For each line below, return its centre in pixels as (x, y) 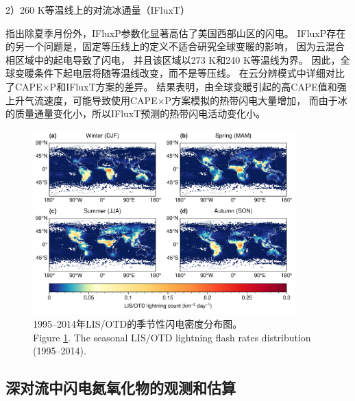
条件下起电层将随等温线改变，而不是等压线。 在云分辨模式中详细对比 (189, 73)
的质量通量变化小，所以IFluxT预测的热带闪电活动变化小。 (136, 113)
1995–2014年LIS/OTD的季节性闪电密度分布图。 (138, 324)
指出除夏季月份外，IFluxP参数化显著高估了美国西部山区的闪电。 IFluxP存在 (176, 33)
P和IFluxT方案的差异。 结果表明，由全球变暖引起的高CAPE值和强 (198, 86)
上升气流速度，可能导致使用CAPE (82, 100)
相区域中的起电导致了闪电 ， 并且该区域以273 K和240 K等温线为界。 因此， (173, 59)
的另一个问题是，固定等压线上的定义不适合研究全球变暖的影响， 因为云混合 (175, 46)
